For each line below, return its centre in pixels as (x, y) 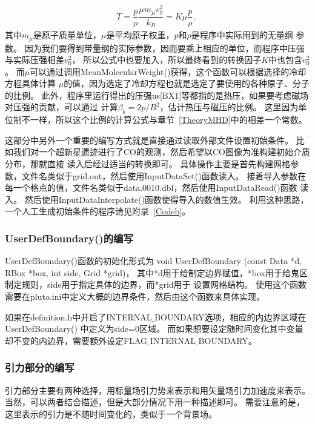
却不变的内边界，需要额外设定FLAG (76, 340)
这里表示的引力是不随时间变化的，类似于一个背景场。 (111, 413)
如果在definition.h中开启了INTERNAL (78, 316)
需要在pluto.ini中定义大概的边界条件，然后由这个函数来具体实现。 (135, 296)
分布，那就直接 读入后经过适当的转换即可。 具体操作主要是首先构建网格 (148, 164)
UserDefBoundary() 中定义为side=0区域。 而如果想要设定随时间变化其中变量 (154, 329)
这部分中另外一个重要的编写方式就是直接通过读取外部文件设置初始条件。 (149, 140)
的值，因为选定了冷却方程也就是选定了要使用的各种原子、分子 (187, 83)
